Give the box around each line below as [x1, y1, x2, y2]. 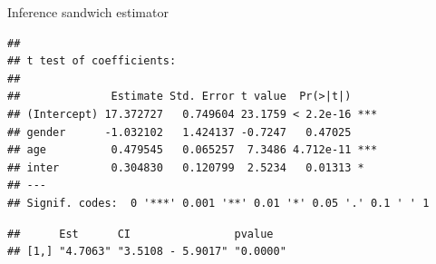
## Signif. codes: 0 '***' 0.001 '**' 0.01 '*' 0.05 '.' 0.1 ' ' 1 [7, 196, 430, 210]
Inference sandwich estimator [7, 3, 169, 21]
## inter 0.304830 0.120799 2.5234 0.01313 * [7, 161, 364, 174]
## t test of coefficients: [7, 54, 177, 68]
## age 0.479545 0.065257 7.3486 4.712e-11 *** [7, 143, 378, 157]
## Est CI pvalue [7, 227, 274, 240]
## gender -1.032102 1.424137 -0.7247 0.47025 [7, 125, 352, 139]
